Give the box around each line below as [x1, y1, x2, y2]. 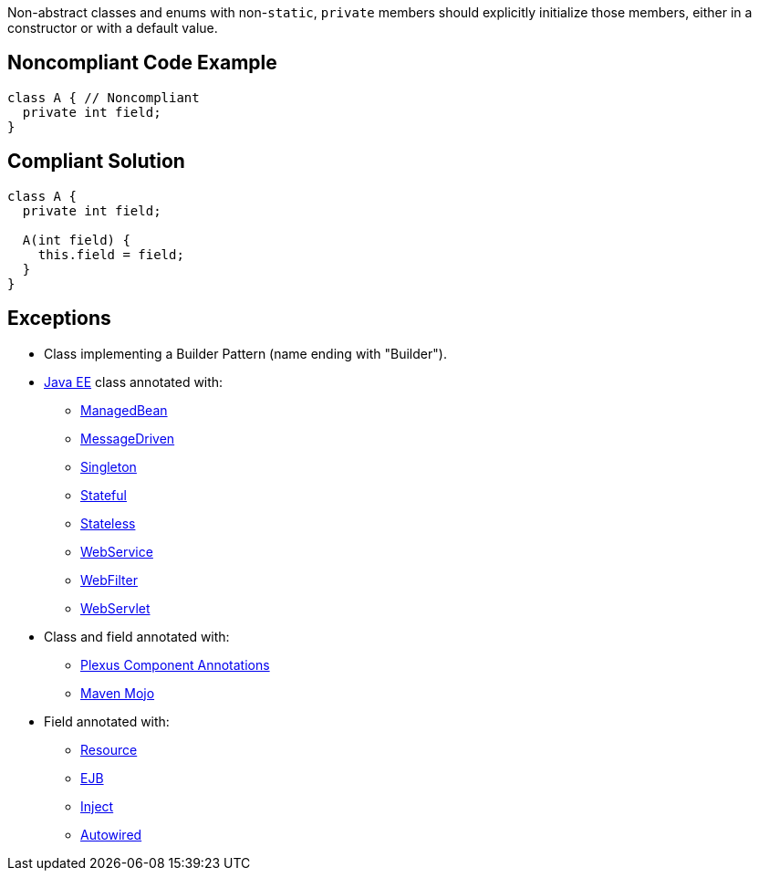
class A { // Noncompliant [7, 89, 200, 105]
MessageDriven [80, 430, 175, 446]
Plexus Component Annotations [80, 656, 270, 673]
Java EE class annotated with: [44, 373, 224, 390]
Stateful [80, 486, 127, 503]
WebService [80, 543, 153, 559]
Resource [80, 741, 138, 758]
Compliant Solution [7, 150, 185, 173]
